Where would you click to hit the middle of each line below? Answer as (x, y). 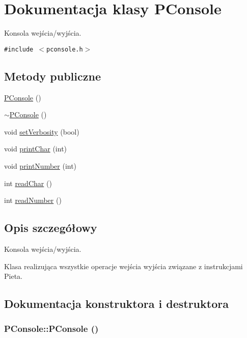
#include (19, 49)
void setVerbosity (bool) (42, 131)
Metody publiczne (52, 76)
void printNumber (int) (40, 165)
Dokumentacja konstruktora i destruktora (116, 304)
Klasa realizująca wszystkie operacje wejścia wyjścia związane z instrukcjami (123, 266)
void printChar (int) (36, 149)
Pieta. (13, 276)
